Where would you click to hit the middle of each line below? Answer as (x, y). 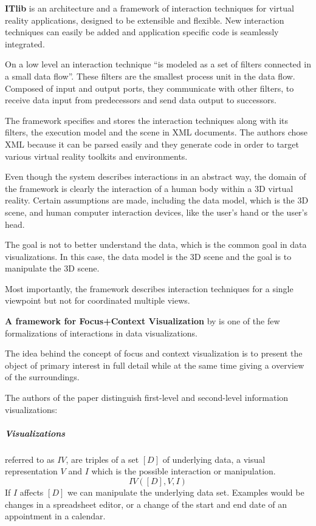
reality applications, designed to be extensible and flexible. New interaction (145, 20)
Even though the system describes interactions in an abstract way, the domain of (156, 176)
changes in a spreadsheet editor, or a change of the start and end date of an (146, 504)
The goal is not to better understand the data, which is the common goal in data (156, 244)
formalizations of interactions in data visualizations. (101, 333)
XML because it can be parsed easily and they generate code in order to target (152, 144)
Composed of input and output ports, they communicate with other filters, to (149, 88)
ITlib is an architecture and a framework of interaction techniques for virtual (149, 8)
